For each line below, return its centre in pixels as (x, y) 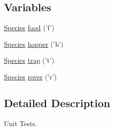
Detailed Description (57, 102)
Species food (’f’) (29, 28)
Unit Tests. (20, 123)
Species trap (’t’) (29, 60)
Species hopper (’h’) (34, 44)
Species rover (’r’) (30, 76)
